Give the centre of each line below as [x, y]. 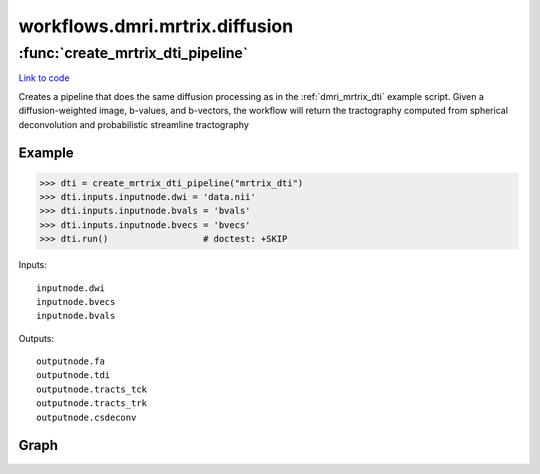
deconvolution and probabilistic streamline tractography [134, 124]
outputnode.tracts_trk [92, 403]
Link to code [44, 78]
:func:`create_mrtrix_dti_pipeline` [133, 53]
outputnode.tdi [73, 375]
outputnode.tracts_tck [92, 389]
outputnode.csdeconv [86, 417]
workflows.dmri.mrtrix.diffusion [156, 26]
